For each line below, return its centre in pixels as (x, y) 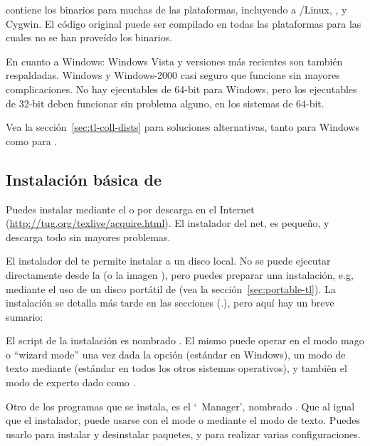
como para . (32, 140)
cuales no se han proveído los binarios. (89, 37)
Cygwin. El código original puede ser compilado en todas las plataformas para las (184, 23)
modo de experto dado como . (71, 382)
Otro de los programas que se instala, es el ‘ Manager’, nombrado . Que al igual (180, 406)
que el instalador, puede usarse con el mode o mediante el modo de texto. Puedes (183, 420)
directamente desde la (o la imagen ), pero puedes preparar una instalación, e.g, (180, 274)
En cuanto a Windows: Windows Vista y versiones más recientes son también (174, 61)
